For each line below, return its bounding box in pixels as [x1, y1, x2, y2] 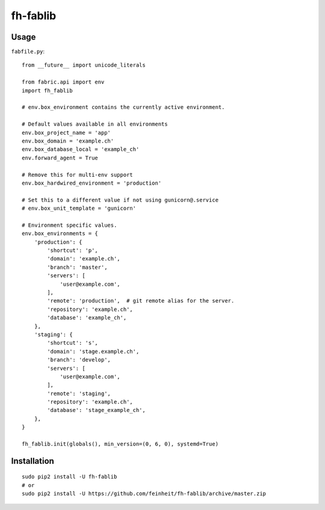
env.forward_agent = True [22, 154, 99, 161]
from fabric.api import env [22, 79, 105, 85]
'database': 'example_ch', [47, 315, 127, 321]
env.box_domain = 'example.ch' [22, 137, 114, 144]
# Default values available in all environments [22, 121, 168, 127]
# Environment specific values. [22, 221, 117, 229]
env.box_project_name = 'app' [22, 129, 111, 136]
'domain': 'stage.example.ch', [47, 348, 140, 355]
